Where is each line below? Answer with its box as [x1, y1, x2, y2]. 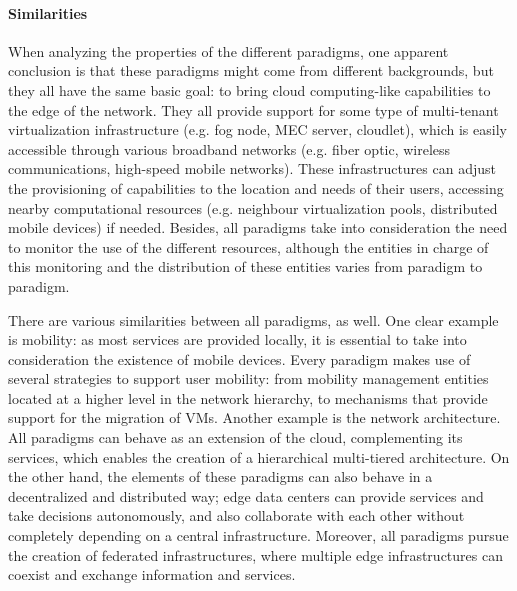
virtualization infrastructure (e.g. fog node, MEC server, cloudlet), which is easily [8, 119, 507, 140]
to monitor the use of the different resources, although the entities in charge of [8, 236, 489, 257]
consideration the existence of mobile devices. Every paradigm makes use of [8, 348, 471, 369]
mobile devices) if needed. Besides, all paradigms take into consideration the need [8, 217, 508, 238]
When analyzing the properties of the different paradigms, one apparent [8, 40, 449, 61]
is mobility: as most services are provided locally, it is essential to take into [8, 329, 467, 350]
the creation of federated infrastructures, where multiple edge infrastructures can [8, 544, 503, 565]
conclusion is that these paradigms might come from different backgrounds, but [8, 60, 494, 81]
